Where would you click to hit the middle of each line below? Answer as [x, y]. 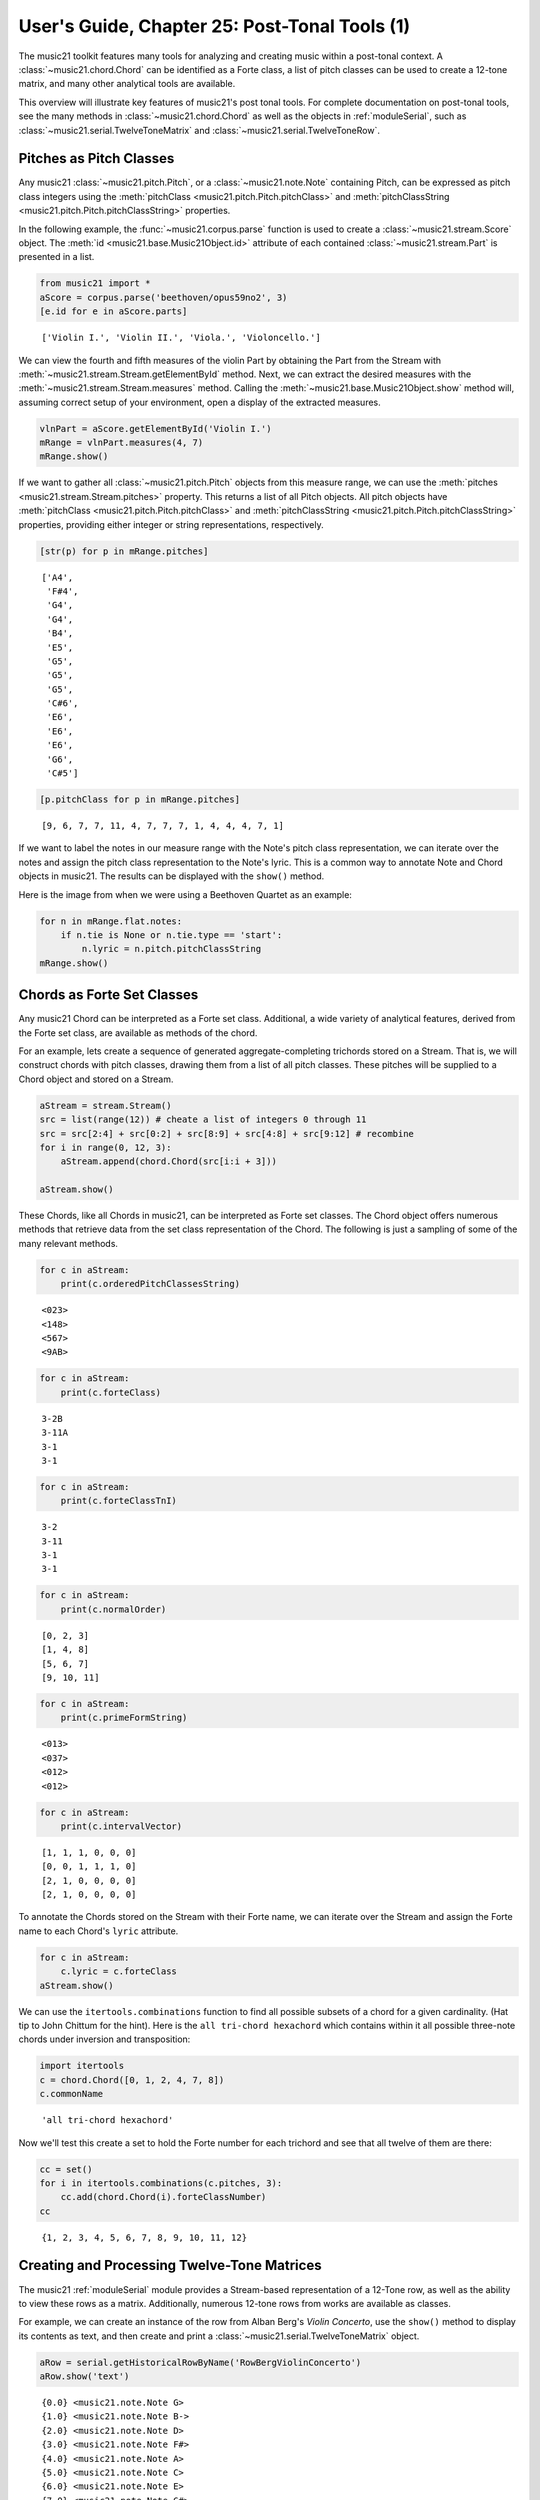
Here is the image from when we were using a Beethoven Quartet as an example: [185, 894]
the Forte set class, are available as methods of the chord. [138, 1032]
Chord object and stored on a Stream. [96, 1079]
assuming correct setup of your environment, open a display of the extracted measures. [200, 402]
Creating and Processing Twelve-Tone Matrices [170, 2265]
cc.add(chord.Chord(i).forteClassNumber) [163, 2197]
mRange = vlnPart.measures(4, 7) [121, 443]
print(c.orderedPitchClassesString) [150, 1284]
